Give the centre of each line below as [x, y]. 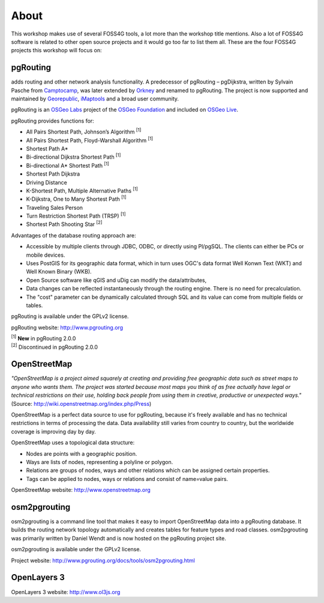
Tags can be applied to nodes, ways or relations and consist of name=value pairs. [127, 479]
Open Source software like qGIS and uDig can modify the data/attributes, [116, 280]
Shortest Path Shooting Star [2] [64, 224]
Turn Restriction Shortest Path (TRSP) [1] [76, 215]
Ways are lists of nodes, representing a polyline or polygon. [100, 462]
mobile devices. [46, 255]
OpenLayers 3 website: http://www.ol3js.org [66, 592]
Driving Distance [46, 182]
